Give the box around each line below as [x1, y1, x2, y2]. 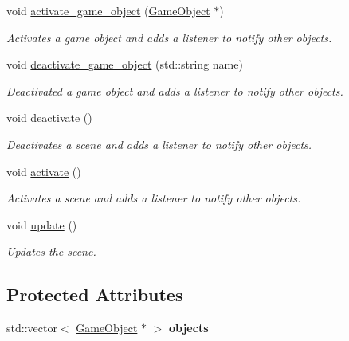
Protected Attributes [6, 282, 183, 307]
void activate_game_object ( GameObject [6, 2, 210, 18]
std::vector [6, 319, 57, 336]
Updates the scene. [6, 243, 96, 260]
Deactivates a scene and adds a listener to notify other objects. [6, 135, 312, 152]
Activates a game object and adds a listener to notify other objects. [6, 29, 332, 45]
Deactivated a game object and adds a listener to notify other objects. [6, 82, 343, 99]
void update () [6, 216, 77, 233]
